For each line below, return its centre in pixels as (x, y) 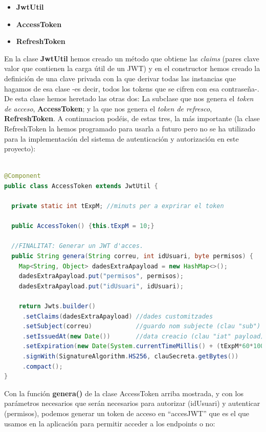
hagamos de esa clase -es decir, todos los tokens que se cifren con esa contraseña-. (132, 88)
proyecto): (20, 149)
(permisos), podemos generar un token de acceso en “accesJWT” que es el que (127, 413)
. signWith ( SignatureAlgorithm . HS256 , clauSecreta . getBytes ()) (130, 356)
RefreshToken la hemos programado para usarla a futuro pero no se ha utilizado (130, 128)
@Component (23, 176)
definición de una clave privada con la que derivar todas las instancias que (120, 78)
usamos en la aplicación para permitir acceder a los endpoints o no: (110, 423)
